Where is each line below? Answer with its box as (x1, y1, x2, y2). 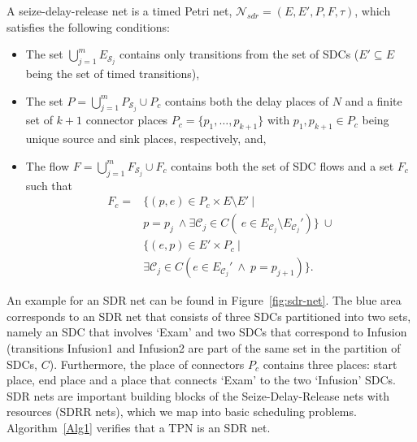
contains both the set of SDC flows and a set (171, 157, 394, 174)
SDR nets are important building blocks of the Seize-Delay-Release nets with (7, 387, 389, 404)
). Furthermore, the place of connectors (49, 355, 245, 372)
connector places (85, 111, 168, 128)
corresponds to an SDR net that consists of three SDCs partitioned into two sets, (7, 307, 411, 324)
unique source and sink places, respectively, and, (25, 130, 267, 147)
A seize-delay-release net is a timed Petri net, (7, 2, 232, 19)
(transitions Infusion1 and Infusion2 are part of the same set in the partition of (7, 340, 401, 357)
